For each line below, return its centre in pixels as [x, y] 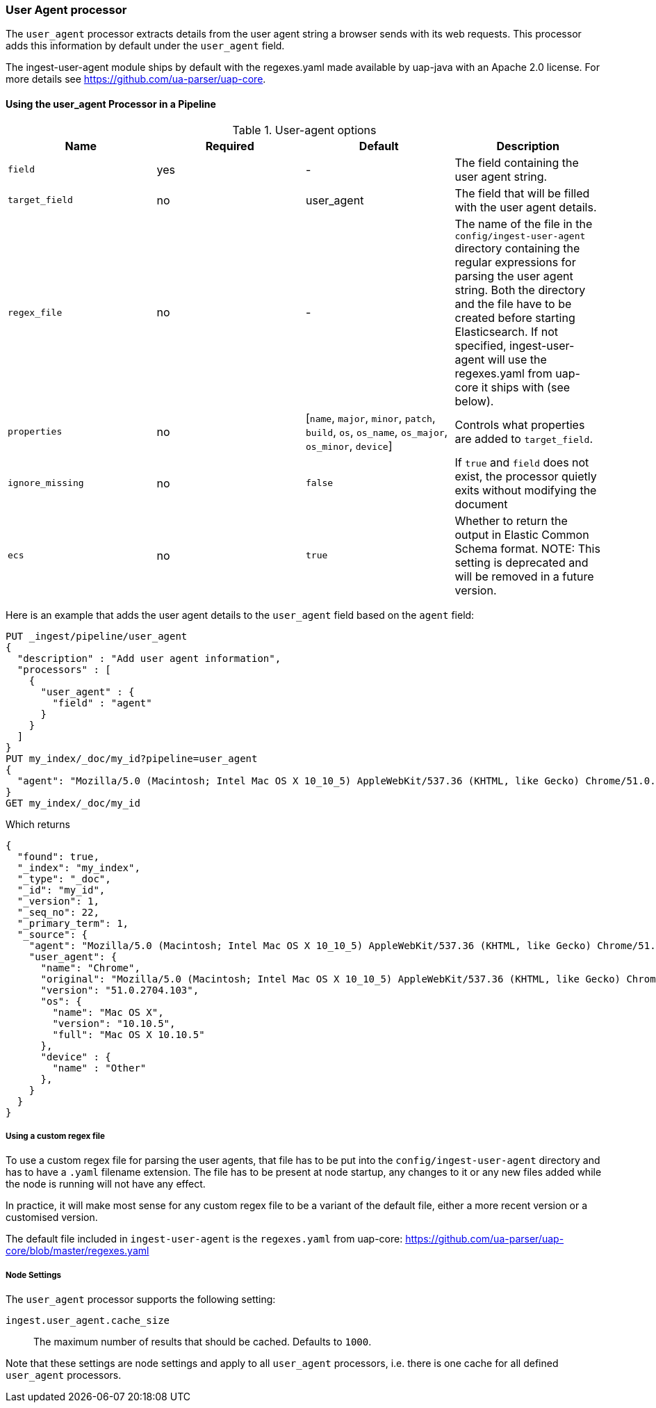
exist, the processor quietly [526, 476]
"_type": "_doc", [64, 879]
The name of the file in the [524, 224]
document [481, 504]
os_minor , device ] [349, 445]
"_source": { [52, 934]
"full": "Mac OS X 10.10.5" [129, 1034]
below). [474, 401]
